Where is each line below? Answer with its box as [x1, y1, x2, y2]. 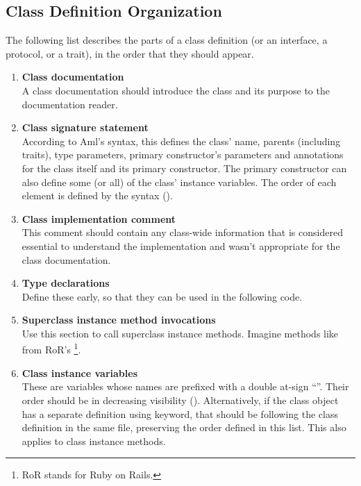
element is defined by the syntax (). [22, 188, 173, 203]
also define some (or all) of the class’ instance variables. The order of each [22, 174, 337, 189]
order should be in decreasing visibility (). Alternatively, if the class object [22, 392, 339, 407]
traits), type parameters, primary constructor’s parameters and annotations [22, 147, 344, 162]
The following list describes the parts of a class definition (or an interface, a [6, 33, 328, 47]
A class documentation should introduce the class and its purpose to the [22, 83, 330, 97]
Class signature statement [22, 120, 149, 135]
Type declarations [22, 276, 110, 290]
